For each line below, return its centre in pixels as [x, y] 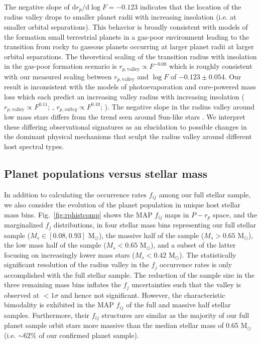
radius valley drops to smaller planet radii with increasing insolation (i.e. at [120, 17]
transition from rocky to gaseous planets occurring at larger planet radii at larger [129, 46]
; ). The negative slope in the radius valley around [177, 106]
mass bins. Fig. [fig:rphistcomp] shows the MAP [78, 214]
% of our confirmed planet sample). [85, 335]
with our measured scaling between [58, 76]
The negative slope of [37, 7]
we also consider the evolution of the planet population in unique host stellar [122, 204]
